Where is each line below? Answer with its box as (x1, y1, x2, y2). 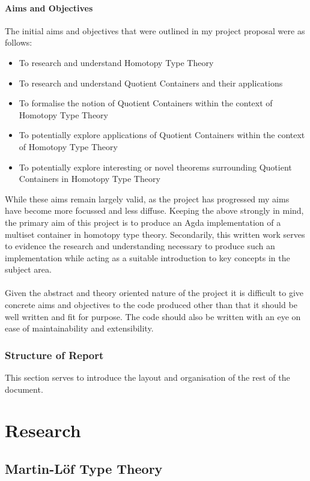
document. (5, 383, 43, 395)
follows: (5, 36, 32, 49)
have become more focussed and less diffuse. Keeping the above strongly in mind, (5, 204, 304, 217)
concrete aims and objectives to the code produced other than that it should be (5, 298, 297, 311)
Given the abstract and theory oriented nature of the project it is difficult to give (5, 286, 304, 299)
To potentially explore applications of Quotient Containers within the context (19, 129, 305, 141)
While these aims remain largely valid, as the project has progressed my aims (5, 192, 290, 205)
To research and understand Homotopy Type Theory (19, 56, 214, 68)
